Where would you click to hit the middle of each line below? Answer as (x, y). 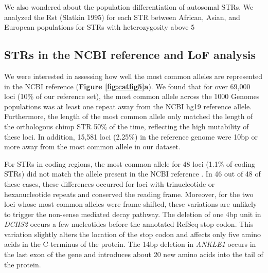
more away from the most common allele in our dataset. (92, 147)
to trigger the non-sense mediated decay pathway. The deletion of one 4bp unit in (133, 214)
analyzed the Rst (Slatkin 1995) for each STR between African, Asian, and (122, 17)
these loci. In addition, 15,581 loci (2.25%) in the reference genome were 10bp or (131, 136)
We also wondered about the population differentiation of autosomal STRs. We (129, 7)
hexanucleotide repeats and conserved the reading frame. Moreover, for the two (129, 194)
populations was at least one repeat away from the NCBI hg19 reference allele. (128, 106)
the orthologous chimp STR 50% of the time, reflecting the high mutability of (127, 126)
